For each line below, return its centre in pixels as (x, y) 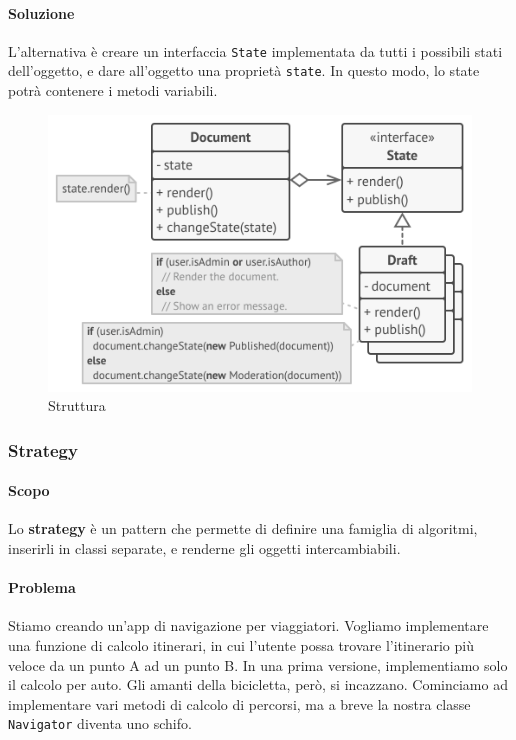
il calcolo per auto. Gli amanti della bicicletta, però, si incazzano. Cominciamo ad (258, 684)
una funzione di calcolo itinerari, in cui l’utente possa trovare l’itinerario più (241, 645)
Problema (42, 587)
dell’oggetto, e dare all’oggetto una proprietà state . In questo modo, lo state (244, 70)
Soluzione (41, 12)
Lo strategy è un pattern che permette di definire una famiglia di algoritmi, (243, 528)
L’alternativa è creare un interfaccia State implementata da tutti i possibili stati (255, 50)
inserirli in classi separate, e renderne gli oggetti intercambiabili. (204, 548)
